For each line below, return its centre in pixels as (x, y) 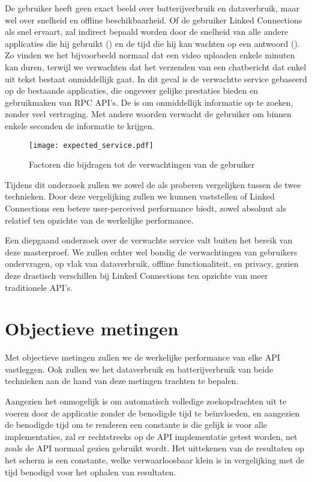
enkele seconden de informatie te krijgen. (80, 125)
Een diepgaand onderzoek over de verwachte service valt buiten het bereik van (149, 240)
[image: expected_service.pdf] (91, 145)
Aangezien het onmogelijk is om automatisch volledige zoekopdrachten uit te (146, 401)
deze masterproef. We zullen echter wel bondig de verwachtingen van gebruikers (151, 252)
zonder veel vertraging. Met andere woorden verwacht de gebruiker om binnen (148, 114)
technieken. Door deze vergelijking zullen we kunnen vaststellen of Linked (140, 196)
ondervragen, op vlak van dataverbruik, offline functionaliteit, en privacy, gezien (152, 264)
